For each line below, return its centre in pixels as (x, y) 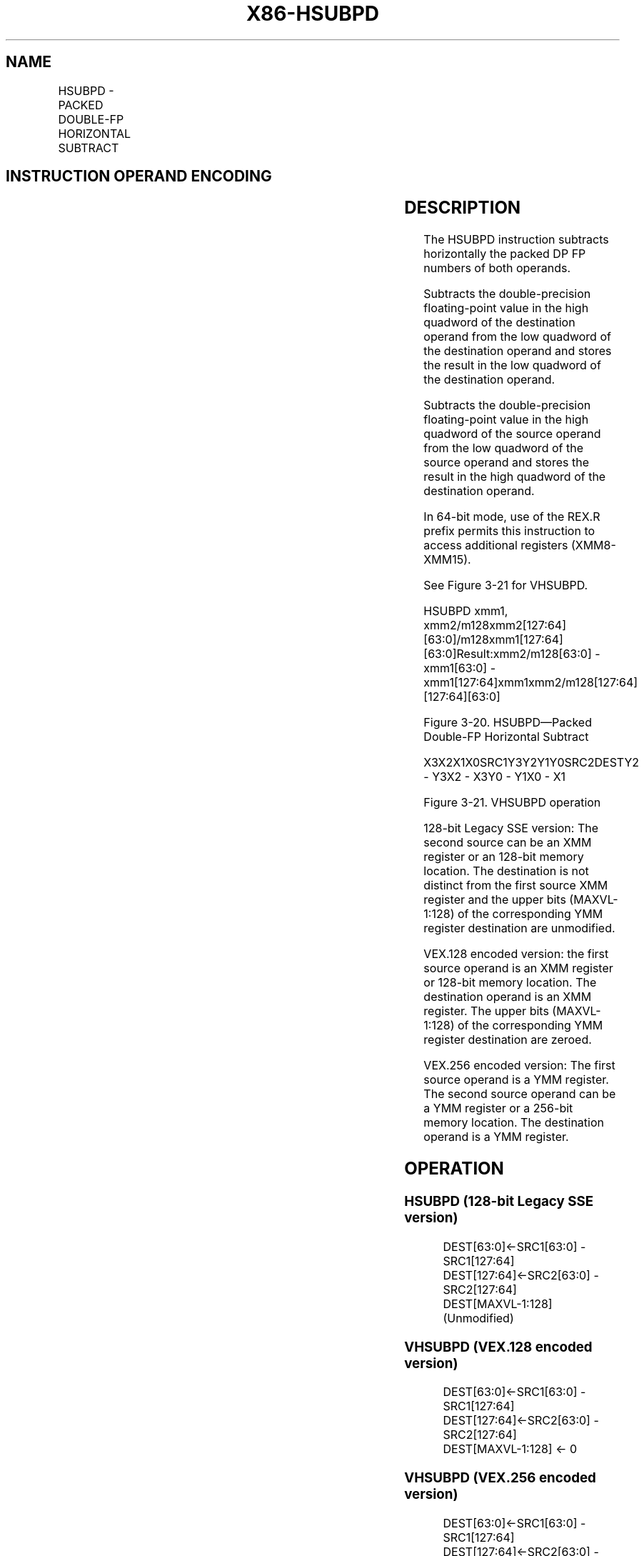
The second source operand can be (520, 1094)
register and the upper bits (495, 900)
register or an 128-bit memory (504, 857)
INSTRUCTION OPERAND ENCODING (139, 176)
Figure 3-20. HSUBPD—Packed (508, 723)
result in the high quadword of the (515, 477)
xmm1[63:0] (456, 668)
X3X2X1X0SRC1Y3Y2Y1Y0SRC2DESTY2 (532, 763)
